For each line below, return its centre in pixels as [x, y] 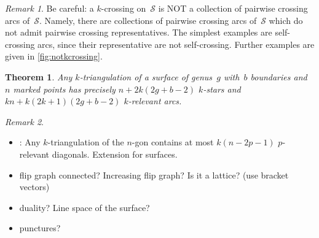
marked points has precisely [64, 89]
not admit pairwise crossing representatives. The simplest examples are [139, 32]
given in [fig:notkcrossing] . [54, 56]
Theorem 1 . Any [39, 76]
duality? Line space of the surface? [85, 207]
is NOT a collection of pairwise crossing [233, 8]
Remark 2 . [24, 121]
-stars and [222, 89]
